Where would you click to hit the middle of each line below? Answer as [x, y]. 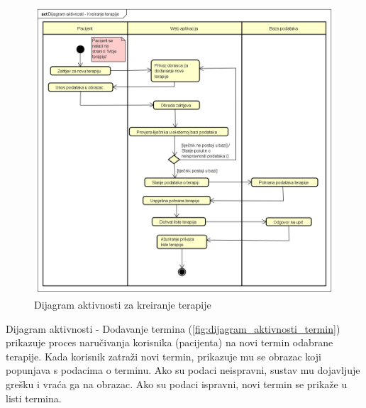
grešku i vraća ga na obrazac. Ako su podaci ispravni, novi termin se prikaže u [177, 384]
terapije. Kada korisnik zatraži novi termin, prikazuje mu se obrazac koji [163, 356]
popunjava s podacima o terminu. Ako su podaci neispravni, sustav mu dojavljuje [183, 370]
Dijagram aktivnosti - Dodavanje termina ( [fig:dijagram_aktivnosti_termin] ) [173, 328]
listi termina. [34, 398]
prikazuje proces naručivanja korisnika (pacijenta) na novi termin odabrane [170, 342]
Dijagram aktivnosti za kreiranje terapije [123, 305]
